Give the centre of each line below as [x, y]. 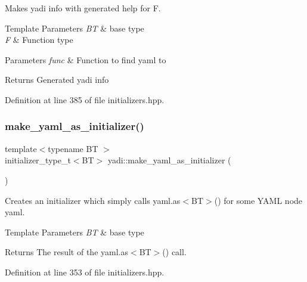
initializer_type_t [38, 160]
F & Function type [39, 40]
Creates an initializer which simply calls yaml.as [93, 200]
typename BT [73, 148]
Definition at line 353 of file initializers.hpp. [85, 272]
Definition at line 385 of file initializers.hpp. [85, 99]
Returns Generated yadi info [57, 80]
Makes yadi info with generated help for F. [83, 8]
